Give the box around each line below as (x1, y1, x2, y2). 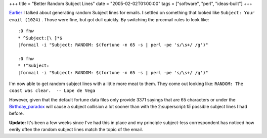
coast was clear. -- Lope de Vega (9, 88, 96, 93)
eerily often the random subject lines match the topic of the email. (9, 127, 143, 133)
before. (9, 110, 24, 116)
